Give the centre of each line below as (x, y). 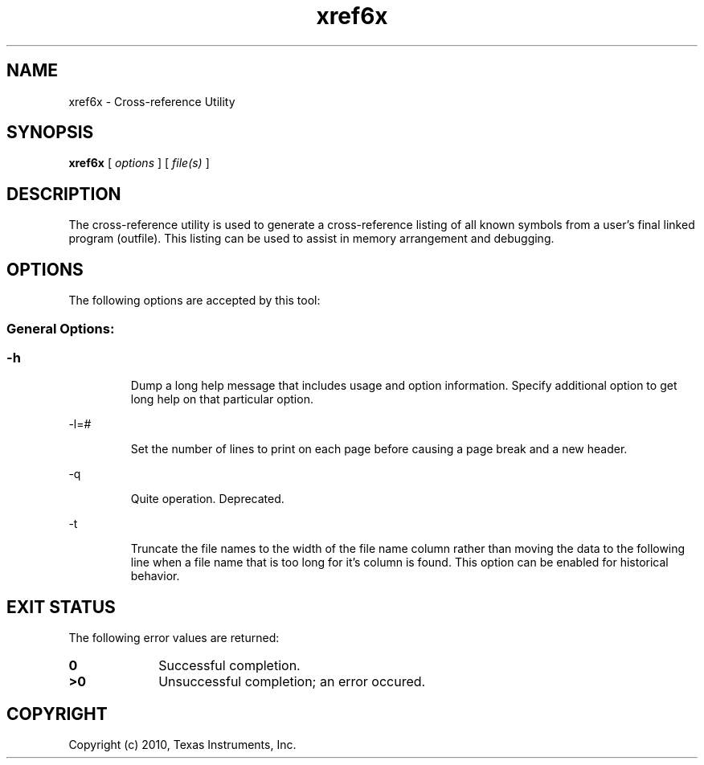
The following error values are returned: (174, 638)
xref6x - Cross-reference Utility (152, 101)
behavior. (155, 576)
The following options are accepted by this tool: (194, 301)
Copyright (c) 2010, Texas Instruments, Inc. (182, 744)
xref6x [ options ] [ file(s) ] (139, 163)
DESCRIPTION (64, 194)
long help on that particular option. (222, 399)
